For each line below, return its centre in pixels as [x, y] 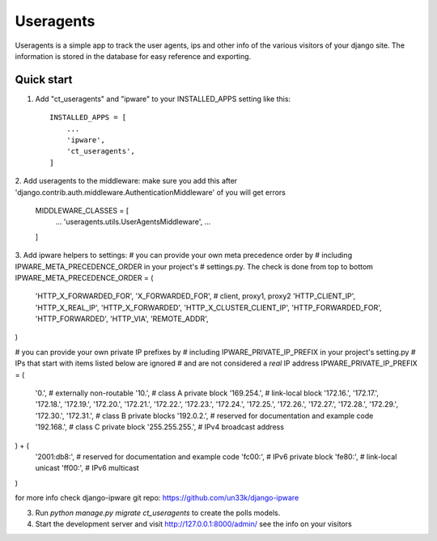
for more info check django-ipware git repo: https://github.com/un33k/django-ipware [157, 498]
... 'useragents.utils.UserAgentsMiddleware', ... [133, 222]
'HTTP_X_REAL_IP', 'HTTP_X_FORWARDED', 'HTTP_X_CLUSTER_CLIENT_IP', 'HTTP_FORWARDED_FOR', [208, 307]
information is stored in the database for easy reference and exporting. [133, 56]
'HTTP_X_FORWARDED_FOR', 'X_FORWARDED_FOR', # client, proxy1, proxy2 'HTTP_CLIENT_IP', [195, 296]
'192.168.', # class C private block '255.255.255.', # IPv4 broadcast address [160, 427]
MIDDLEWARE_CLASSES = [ [82, 210]
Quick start [44, 80]
